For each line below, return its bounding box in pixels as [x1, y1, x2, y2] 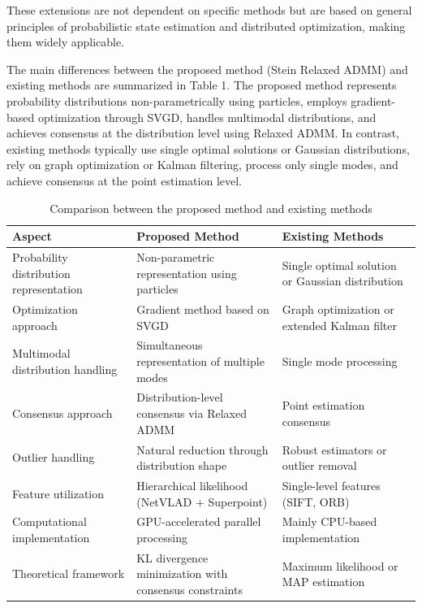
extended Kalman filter [282, 316, 397, 333]
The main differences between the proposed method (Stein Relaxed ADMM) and [6, 60, 408, 77]
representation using [136, 264, 237, 281]
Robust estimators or [282, 441, 387, 458]
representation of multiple [136, 353, 265, 370]
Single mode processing [282, 353, 398, 370]
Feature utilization [12, 484, 105, 502]
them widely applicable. [6, 33, 125, 50]
